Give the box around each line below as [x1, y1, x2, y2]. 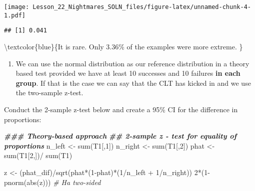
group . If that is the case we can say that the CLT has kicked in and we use [15, 77, 251, 88]
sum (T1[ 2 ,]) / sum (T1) [4, 150, 72, 161]
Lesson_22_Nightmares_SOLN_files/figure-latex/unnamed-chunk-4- [32, 3, 251, 10]
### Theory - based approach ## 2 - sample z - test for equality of [4, 131, 237, 141]
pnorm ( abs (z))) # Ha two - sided [4, 177, 101, 187]
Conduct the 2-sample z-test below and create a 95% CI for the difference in [4, 104, 238, 114]
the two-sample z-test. [15, 87, 83, 98]
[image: [4, 3, 29, 10]
